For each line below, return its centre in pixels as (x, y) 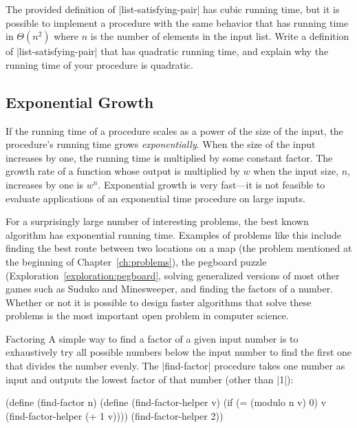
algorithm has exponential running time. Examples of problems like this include (173, 234)
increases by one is (45, 184)
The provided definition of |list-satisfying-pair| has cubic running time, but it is (173, 9)
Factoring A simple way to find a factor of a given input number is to (152, 338)
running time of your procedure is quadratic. (99, 64)
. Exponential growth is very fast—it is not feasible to (212, 184)
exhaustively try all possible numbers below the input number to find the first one (179, 352)
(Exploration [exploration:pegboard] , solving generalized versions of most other (173, 275)
